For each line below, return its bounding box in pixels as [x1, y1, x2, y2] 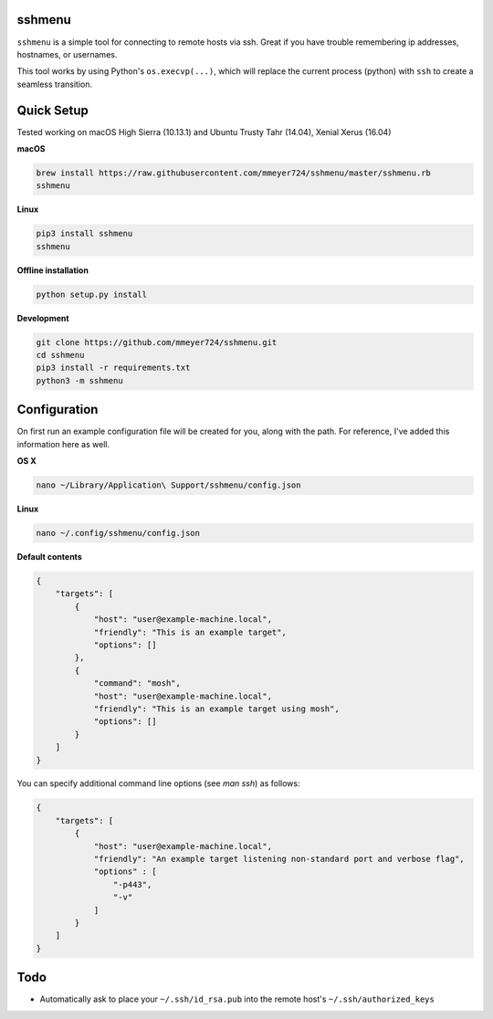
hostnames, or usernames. [16, 48, 118, 59]
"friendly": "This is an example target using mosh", [93, 703, 340, 714]
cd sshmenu [36, 350, 85, 361]
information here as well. [16, 438, 110, 449]
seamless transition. [16, 79, 93, 89]
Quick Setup [16, 102, 89, 118]
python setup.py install [36, 289, 148, 299]
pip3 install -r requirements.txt [36, 362, 191, 373]
